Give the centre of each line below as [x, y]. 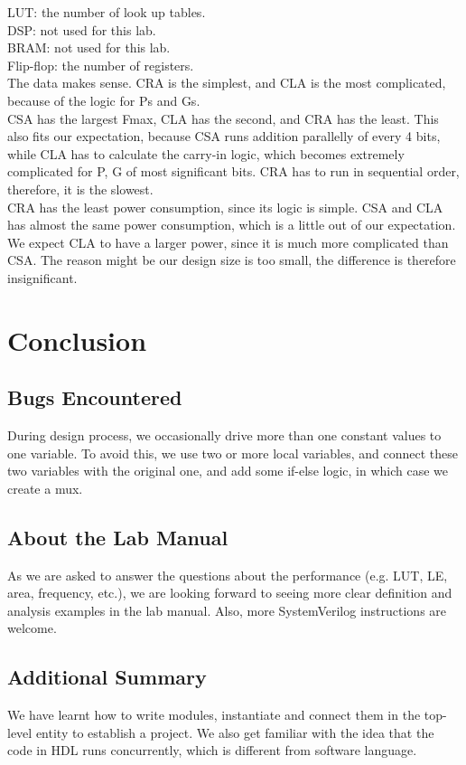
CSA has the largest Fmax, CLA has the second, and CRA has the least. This [223, 118]
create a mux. [45, 488]
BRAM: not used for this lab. [89, 47]
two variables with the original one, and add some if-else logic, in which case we [228, 471]
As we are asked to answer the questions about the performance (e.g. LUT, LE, [228, 575]
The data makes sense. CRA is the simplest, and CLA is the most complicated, [227, 83]
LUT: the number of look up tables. [107, 12]
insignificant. [42, 277]
